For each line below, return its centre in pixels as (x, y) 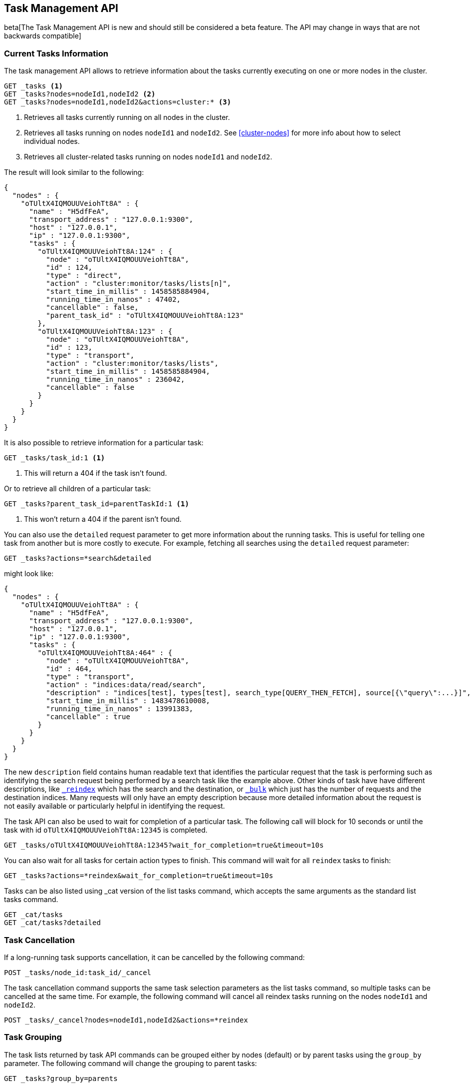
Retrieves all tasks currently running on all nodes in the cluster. (127, 117)
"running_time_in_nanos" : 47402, (114, 300)
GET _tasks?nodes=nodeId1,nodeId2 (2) (80, 94)
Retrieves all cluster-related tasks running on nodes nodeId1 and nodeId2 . (148, 157)
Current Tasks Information (56, 53)
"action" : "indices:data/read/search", (126, 685)
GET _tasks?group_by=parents (61, 1078)
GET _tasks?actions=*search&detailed (78, 558)
